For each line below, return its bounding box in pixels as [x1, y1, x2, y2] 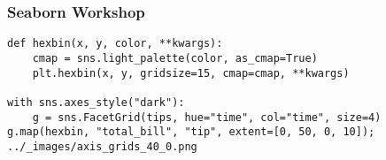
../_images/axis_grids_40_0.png [7, 140, 197, 153]
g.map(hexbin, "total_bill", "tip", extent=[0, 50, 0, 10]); [7, 126, 375, 139]
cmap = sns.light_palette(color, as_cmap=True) [32, 51, 318, 65]
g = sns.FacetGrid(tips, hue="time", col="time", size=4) [32, 110, 382, 124]
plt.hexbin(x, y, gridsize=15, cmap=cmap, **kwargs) [32, 66, 350, 80]
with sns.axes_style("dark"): [7, 95, 185, 109]
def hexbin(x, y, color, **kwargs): [7, 37, 223, 50]
